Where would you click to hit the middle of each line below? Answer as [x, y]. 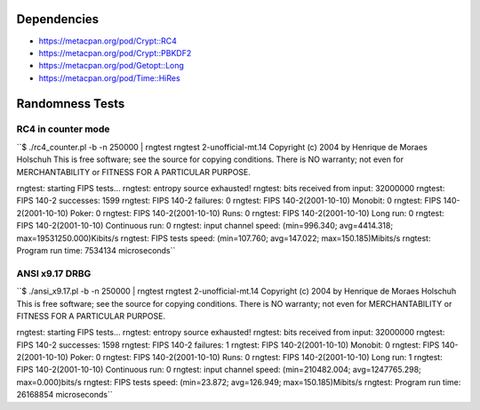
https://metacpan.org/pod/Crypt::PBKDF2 [115, 52]
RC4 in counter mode [63, 129]
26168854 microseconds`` [64, 395]
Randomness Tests [71, 104]
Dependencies [58, 19]
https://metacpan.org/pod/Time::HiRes [110, 78]
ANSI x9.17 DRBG [54, 273]
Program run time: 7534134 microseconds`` [96, 250]
